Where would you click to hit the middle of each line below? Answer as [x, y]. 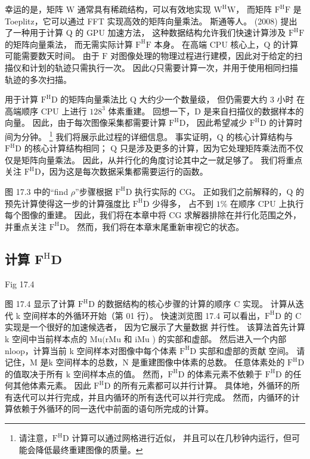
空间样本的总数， [89, 362]
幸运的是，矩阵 [34, 9]
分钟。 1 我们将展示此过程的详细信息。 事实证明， [119, 135]
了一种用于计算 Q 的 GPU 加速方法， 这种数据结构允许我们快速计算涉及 [145, 32]
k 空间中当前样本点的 [46, 338]
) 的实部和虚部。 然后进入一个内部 [219, 338]
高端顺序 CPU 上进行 [46, 111]
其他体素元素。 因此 [52, 385]
